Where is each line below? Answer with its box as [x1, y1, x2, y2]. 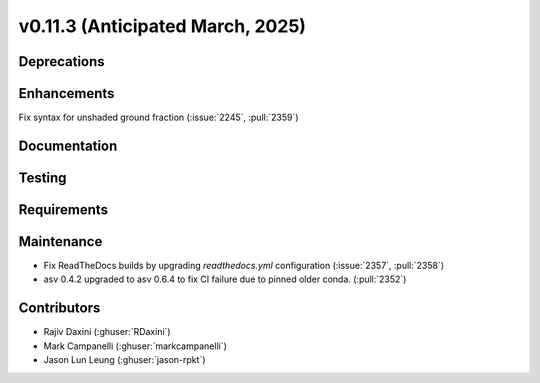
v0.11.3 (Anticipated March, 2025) [18, 15, 307, 37]
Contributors [18, 300, 101, 317]
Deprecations [18, 53, 105, 70]
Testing [18, 169, 67, 186]
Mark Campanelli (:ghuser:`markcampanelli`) [43, 340, 227, 352]
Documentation [18, 137, 118, 154]
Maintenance [18, 233, 103, 250]
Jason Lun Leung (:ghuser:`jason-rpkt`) [43, 354, 206, 366]
